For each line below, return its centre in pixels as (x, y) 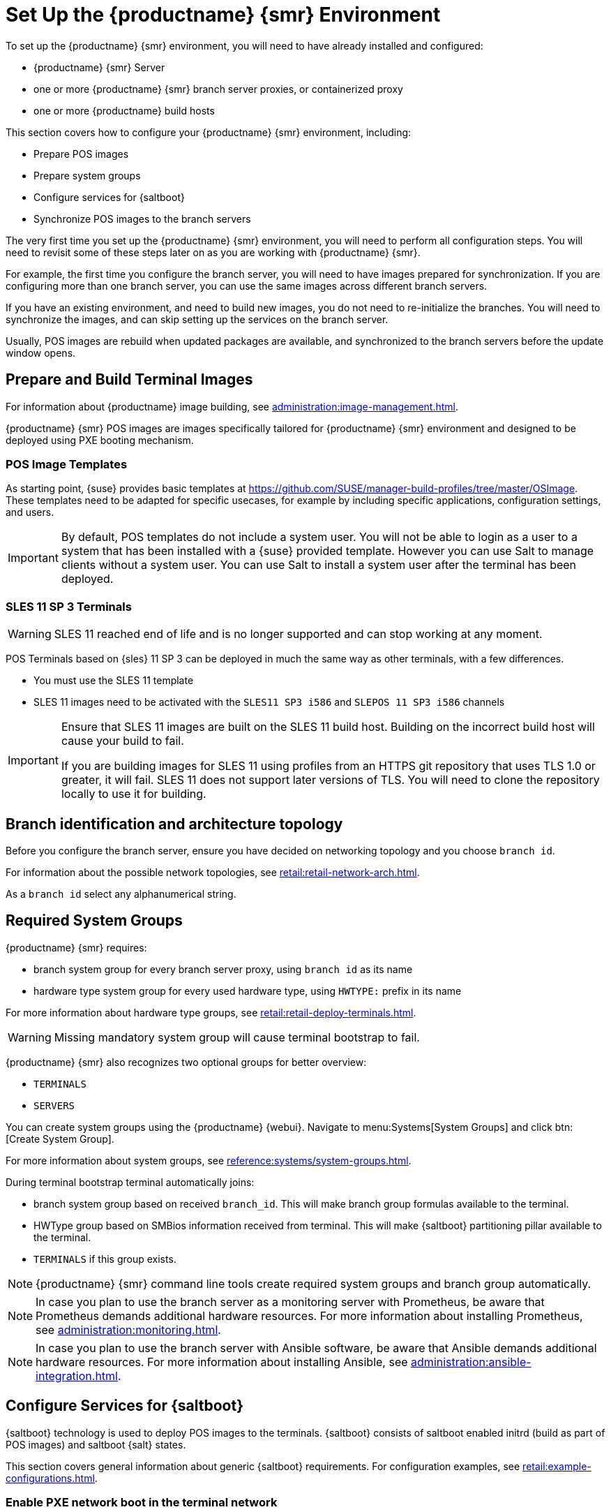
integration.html (77, 1376)
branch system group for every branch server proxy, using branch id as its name (223, 969)
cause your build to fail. (122, 741)
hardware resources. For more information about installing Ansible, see (222, 1362)
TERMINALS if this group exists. (105, 1259)
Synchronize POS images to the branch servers (142, 218)
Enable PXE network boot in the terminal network (142, 1502)
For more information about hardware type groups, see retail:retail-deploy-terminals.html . (211, 1012)
